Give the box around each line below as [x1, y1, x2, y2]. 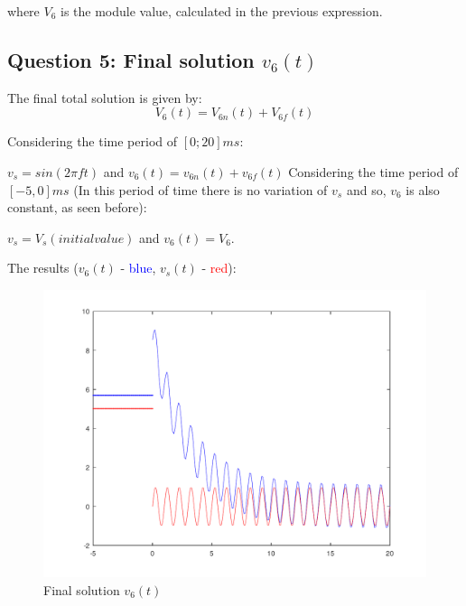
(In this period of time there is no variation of [73, 180, 328, 199]
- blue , [120, 258, 156, 277]
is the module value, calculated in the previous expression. [61, 2, 383, 20]
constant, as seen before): [7, 198, 147, 217]
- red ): [201, 258, 237, 277]
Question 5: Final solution [7, 45, 255, 73]
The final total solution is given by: [7, 88, 202, 107]
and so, [346, 180, 387, 199]
